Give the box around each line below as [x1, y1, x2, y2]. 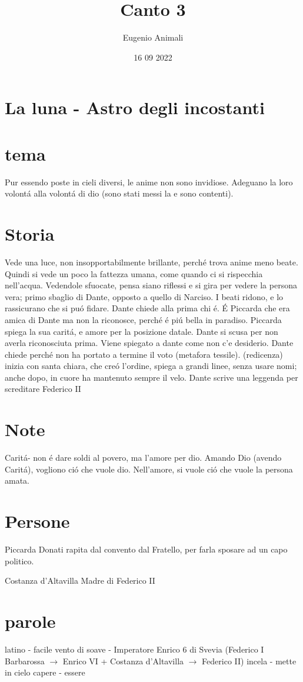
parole [5, 609, 56, 633]
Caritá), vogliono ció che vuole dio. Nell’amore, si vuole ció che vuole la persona [5, 463, 293, 475]
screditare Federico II [5, 382, 81, 395]
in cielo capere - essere [5, 666, 85, 678]
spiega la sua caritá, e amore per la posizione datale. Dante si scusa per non [5, 325, 278, 337]
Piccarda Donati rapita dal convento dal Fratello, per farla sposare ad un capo [5, 543, 288, 555]
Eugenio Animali [122, 31, 184, 44]
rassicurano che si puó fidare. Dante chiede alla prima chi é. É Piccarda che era [5, 302, 290, 314]
